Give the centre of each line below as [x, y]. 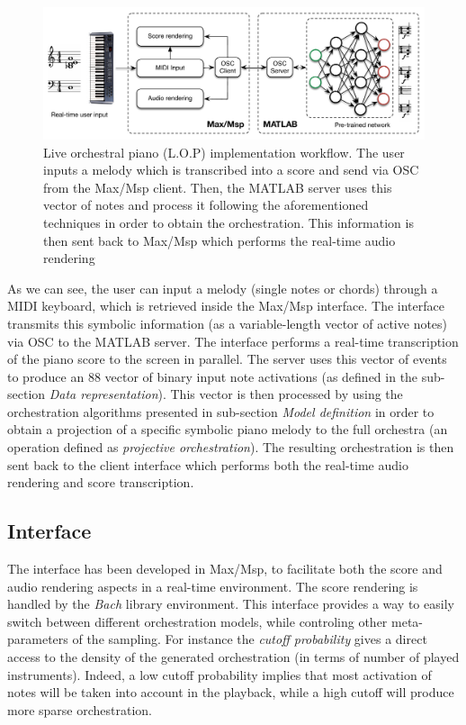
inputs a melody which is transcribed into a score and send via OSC [231, 170]
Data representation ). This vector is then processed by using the [226, 394]
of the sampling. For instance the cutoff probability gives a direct [250, 639]
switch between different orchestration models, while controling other [197, 621]
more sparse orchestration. [80, 709]
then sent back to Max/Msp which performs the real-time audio [220, 240]
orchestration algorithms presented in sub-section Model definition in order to [221, 411]
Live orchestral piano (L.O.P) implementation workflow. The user [224, 152]
